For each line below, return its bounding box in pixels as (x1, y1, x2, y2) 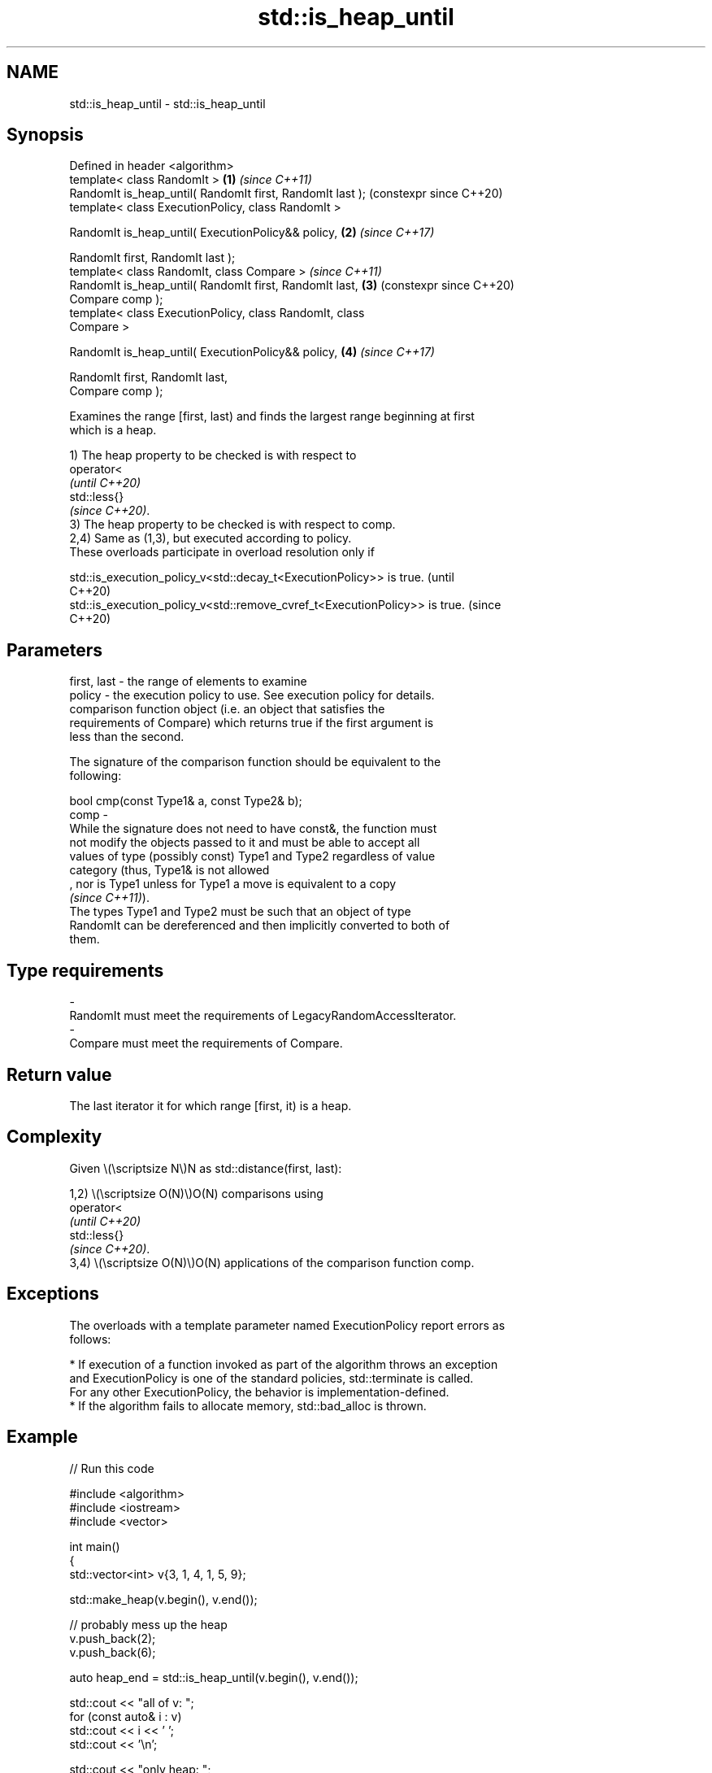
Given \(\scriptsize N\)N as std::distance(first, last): (69, 1161, 342, 1175)
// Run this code (69, 1461, 154, 1475)
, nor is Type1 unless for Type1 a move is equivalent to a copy (69, 877, 397, 891)
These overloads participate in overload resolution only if (69, 545, 375, 560)
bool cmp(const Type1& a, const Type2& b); (69, 794, 302, 808)
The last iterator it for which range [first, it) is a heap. (69, 1098, 352, 1113)
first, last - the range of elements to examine (69, 674, 307, 689)
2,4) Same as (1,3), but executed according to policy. (69, 531, 352, 546)
